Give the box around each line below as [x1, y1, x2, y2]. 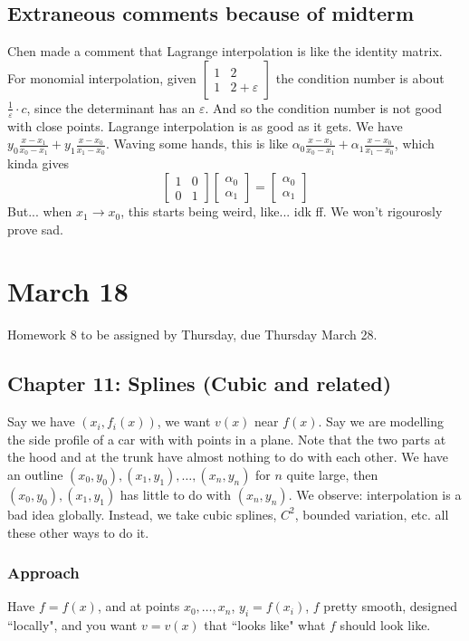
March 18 [7, 273, 129, 310]
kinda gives [7, 154, 70, 173]
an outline [7, 464, 63, 483]
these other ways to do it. [7, 522, 149, 541]
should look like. [340, 616, 431, 635]
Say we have [7, 412, 75, 431]
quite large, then [286, 464, 378, 483]
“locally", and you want [7, 616, 138, 635]
